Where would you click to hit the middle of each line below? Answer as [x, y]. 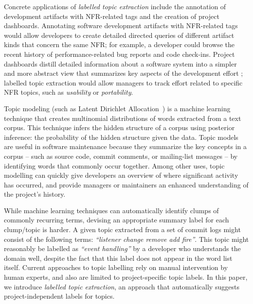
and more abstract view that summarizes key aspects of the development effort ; [124, 73]
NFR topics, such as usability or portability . [69, 92]
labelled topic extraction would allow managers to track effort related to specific [123, 82]
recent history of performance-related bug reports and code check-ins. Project [119, 54]
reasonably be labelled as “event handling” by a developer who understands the [122, 248]
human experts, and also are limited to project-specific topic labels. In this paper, [126, 277]
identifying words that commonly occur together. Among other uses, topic [114, 165]
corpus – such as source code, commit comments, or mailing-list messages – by [121, 156]
